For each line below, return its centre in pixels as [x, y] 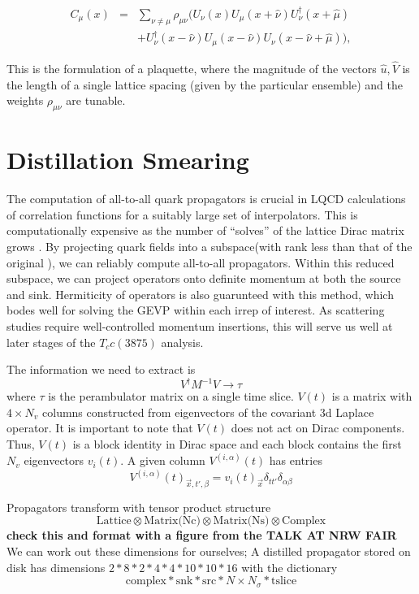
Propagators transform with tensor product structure [139, 507]
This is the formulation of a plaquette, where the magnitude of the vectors [192, 69]
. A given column [163, 460]
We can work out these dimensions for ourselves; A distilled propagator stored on [209, 551]
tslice [284, 581]
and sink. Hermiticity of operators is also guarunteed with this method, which [200, 294]
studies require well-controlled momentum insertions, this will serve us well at [200, 325]
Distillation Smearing [128, 160]
